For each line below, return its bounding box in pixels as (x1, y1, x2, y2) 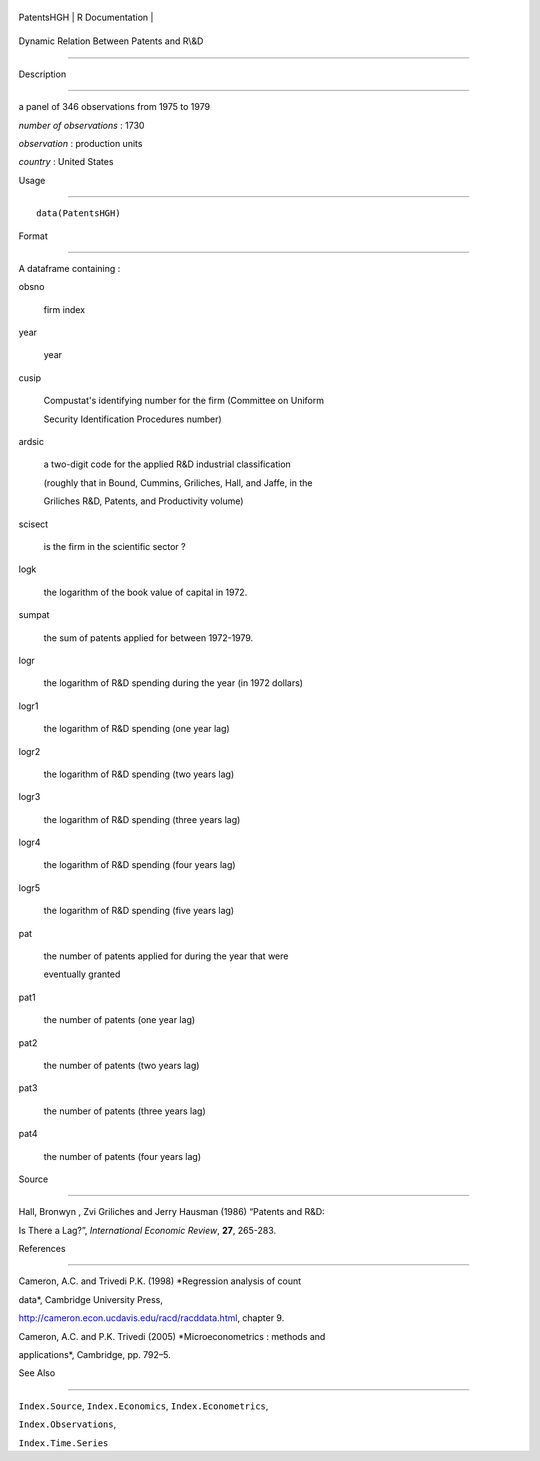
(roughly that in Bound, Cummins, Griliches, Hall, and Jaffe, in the (43, 476, 313, 489)
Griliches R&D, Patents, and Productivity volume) (43, 495, 244, 507)
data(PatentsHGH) (36, 208, 121, 219)
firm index (43, 303, 85, 315)
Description (18, 68, 67, 80)
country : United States (18, 156, 114, 168)
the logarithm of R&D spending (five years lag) (43, 905, 235, 917)
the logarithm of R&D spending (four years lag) (43, 859, 236, 871)
